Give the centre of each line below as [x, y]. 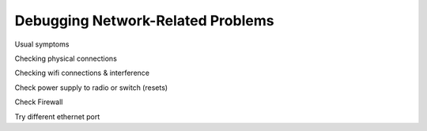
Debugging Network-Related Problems [144, 21]
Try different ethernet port [57, 116]
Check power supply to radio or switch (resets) [91, 88]
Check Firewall [39, 102]
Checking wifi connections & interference [82, 73]
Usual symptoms [42, 44]
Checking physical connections [66, 58]
